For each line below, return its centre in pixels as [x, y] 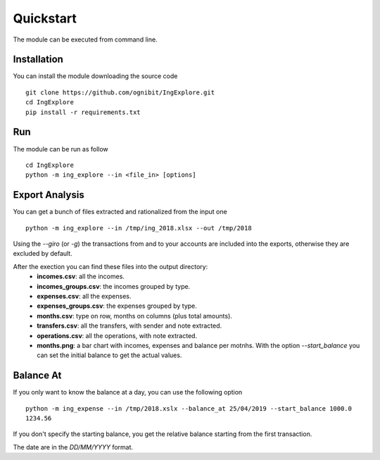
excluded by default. [43, 254]
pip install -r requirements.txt [83, 112]
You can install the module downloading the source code [95, 76]
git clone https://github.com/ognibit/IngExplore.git [120, 92]
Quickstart [45, 18]
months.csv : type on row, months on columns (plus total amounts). [134, 316]
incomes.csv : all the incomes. [81, 276]
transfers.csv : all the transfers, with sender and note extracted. [129, 326]
